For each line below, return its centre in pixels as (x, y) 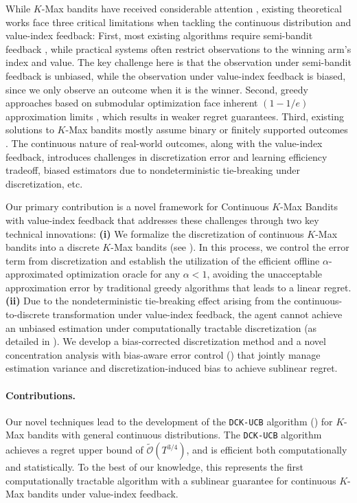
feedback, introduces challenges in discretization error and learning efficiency (166, 156)
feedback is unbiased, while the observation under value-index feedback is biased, (176, 75)
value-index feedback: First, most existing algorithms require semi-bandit (159, 35)
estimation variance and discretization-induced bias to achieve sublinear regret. (172, 368)
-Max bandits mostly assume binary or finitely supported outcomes (207, 130)
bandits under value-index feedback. (103, 494)
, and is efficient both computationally (267, 450)
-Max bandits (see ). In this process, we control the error (230, 247)
